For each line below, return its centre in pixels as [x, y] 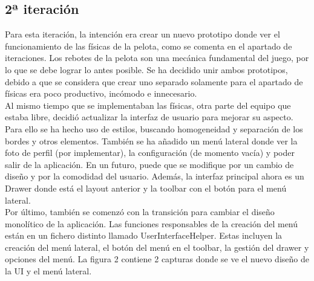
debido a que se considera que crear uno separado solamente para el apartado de [154, 81]
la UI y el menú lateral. [48, 271]
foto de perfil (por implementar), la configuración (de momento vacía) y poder [150, 153]
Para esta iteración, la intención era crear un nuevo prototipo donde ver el [142, 34]
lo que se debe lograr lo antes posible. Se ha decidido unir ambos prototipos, [146, 69]
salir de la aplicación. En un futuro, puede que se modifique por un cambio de [149, 164]
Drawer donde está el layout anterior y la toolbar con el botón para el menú [146, 188]
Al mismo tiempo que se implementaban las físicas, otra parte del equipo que [148, 105]
